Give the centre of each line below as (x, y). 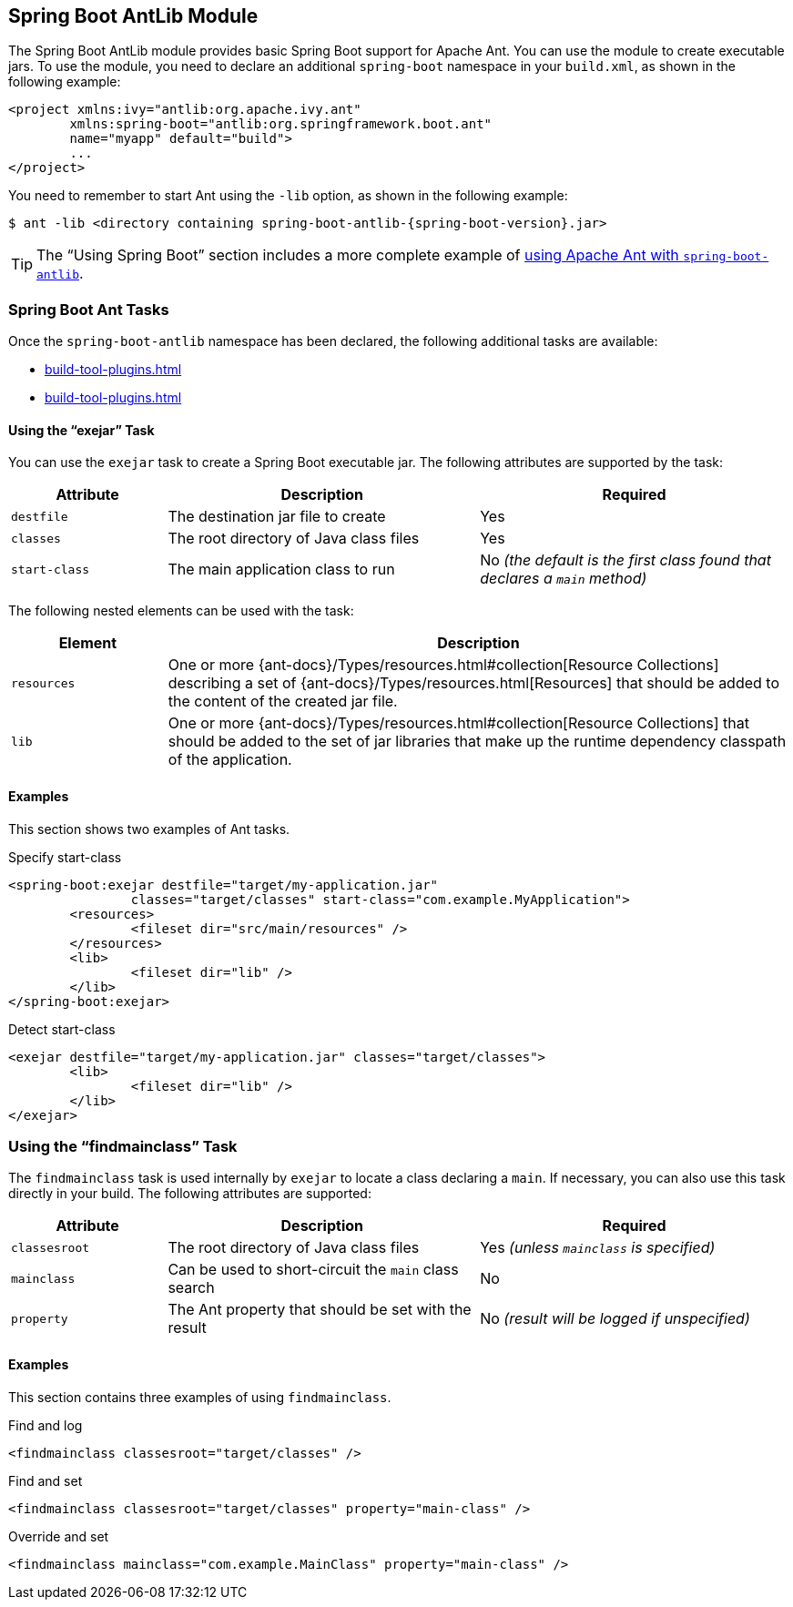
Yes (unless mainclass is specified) (598, 1248)
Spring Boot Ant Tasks (89, 309)
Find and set (46, 1480)
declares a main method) (564, 579)
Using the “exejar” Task (81, 430)
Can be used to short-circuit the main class (313, 1270)
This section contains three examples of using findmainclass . (200, 1397)
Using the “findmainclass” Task (123, 1146)
